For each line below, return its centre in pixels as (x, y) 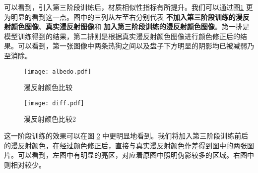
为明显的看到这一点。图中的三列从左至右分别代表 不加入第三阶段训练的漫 (123, 17)
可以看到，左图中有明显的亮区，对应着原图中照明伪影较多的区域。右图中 (136, 155)
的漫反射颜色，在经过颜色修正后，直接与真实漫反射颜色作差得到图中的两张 (126, 145)
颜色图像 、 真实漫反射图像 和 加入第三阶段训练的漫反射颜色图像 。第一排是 (130, 26)
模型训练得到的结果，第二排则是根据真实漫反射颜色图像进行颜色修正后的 (122, 36)
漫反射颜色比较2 (50, 119)
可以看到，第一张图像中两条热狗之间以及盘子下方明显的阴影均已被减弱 (132, 46)
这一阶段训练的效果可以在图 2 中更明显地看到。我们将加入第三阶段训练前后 (126, 136)
